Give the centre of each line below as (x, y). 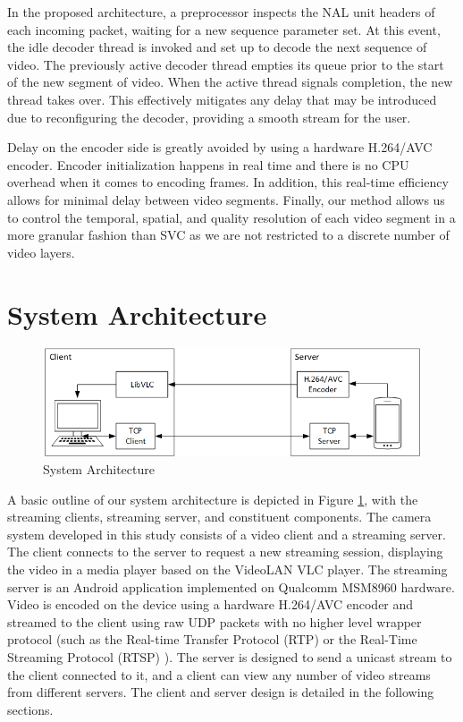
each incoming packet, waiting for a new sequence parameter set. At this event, (224, 29)
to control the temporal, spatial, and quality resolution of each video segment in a (231, 217)
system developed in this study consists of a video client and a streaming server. (227, 534)
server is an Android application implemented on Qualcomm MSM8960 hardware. (231, 586)
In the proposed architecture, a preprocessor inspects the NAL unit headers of (221, 12)
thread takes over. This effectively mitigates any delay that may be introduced (222, 99)
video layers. (41, 252)
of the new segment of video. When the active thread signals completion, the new (230, 82)
